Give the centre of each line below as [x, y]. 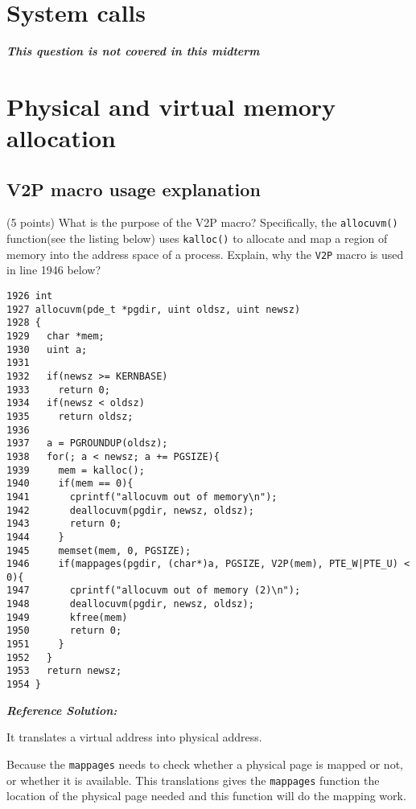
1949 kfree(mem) [67, 617]
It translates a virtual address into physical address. [134, 737]
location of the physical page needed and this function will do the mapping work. [206, 796]
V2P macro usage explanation [134, 189]
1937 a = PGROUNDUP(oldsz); [87, 444]
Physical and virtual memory [171, 106]
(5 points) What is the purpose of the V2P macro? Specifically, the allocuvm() [202, 222]
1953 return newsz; [64, 671]
